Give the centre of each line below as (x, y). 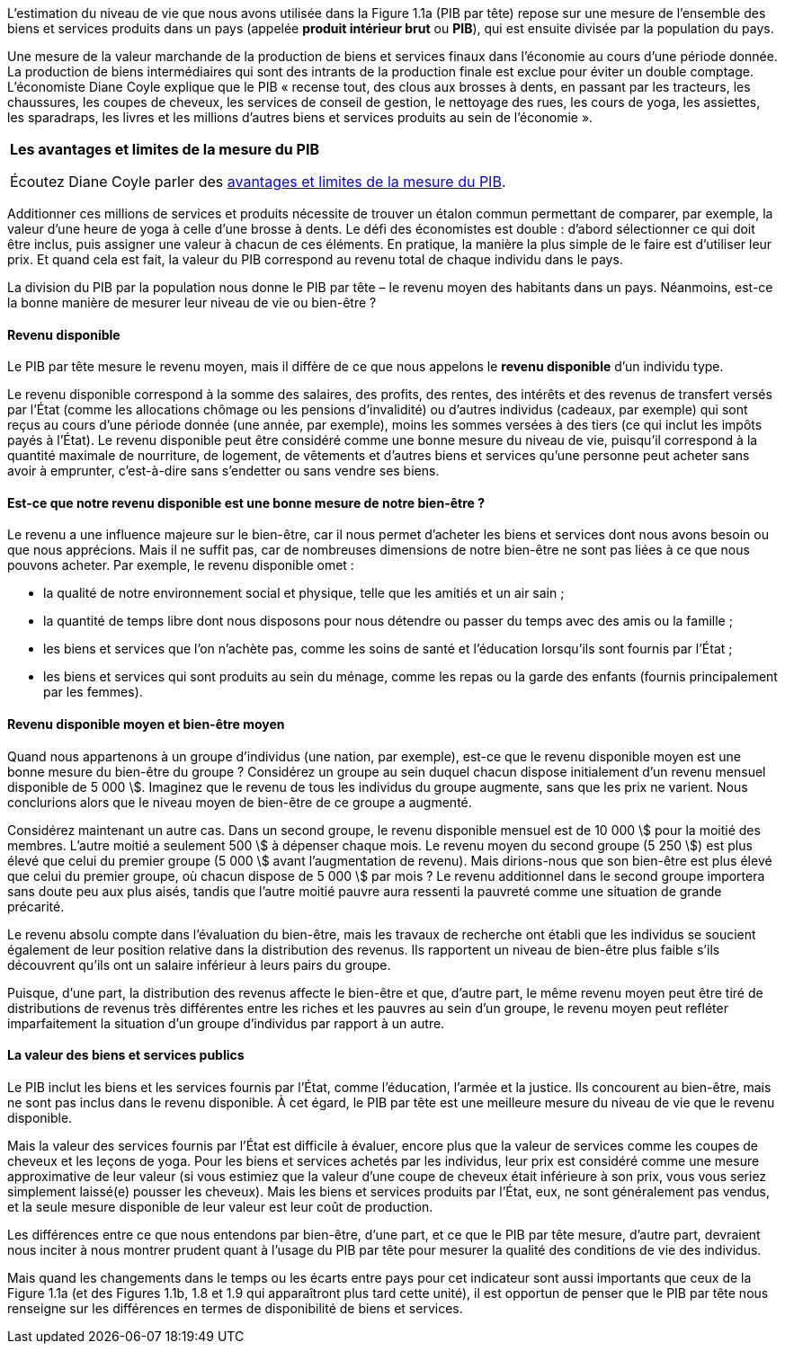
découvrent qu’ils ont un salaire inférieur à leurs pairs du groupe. (199, 964)
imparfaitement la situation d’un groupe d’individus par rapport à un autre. (226, 1023)
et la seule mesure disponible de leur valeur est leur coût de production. (220, 1206)
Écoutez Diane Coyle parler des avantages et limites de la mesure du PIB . (258, 182)
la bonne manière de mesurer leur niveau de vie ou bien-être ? (192, 302)
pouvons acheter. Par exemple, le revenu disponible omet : (181, 565)
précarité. (36, 906)
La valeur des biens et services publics (126, 1055)
